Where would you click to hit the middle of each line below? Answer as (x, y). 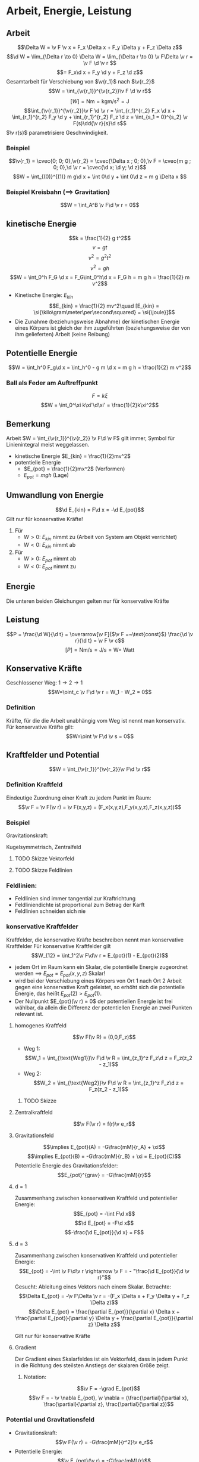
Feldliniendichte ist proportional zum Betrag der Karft (80, 905)
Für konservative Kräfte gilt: (40, 727)
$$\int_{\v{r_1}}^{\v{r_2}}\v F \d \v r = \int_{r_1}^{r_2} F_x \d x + (100, 110)
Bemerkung (28, 424)
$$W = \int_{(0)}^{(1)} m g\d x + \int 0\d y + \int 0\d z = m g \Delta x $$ (100, 176)
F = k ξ (100, 396)
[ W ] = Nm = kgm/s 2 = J (100, 101)
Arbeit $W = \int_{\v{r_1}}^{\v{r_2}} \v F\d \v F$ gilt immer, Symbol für (91, 438)
